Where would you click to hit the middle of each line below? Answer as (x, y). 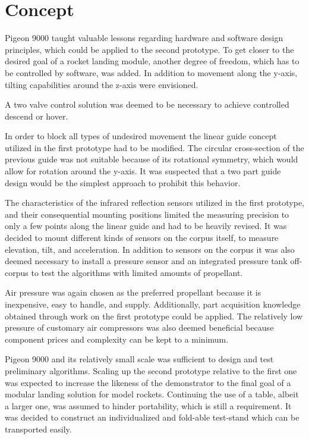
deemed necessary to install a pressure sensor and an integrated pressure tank (146, 261)
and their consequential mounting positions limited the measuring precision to (147, 214)
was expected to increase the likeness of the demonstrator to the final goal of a (148, 382)
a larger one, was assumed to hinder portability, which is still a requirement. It (148, 405)
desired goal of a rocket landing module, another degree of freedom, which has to (152, 61)
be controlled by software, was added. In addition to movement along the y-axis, (151, 72)
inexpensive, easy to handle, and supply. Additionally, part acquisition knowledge (153, 304)
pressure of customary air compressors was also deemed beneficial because (139, 327)
